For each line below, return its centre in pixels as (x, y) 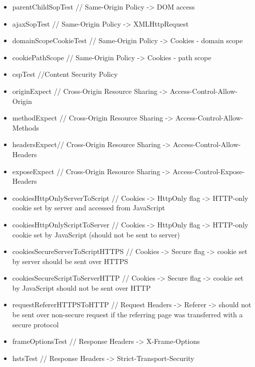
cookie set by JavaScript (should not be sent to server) (96, 234)
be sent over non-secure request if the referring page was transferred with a (127, 315)
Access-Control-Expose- (209, 171)
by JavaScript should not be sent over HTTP (81, 287)
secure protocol (36, 324)
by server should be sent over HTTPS (70, 261)
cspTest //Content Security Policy (65, 74)
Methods (26, 127)
